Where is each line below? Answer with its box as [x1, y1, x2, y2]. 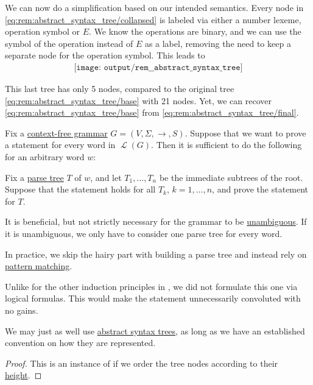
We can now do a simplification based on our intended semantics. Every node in [5, 1, 304, 13]
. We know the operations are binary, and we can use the [89, 25, 301, 38]
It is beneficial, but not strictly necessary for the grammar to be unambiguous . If [5, 215, 307, 228]
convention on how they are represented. [5, 336, 156, 349]
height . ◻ [5, 369, 42, 381]
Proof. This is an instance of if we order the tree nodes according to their [5, 356, 278, 369]
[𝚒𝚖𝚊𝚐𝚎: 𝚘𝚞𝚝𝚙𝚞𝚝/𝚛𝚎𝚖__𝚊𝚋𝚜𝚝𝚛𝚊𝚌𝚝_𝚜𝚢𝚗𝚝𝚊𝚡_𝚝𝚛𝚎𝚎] [74, 63, 243, 72]
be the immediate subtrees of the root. [159, 171, 303, 183]
